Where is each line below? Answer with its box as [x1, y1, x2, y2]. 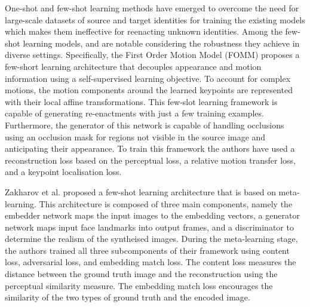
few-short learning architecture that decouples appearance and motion [5, 60, 262, 72]
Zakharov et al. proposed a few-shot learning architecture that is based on [5, 185, 276, 198]
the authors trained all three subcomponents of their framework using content [5, 244, 290, 256]
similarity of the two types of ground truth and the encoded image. [5, 291, 250, 303]
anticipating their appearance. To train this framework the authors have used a [5, 142, 295, 155]
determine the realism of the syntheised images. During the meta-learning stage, [5, 232, 298, 245]
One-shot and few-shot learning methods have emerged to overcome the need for [5, 2, 299, 14]
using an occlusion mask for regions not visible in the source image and [5, 130, 266, 143]
